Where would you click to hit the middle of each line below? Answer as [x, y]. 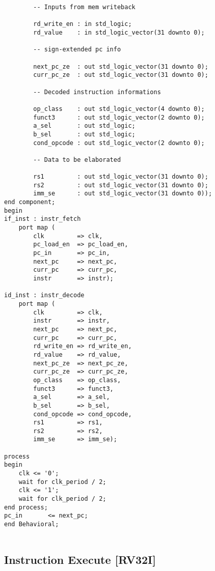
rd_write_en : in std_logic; [83, 24]
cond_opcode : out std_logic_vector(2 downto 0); [119, 143]
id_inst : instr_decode [44, 295]
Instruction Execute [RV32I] [80, 559]
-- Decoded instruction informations [97, 92]
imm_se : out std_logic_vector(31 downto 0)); [123, 194]
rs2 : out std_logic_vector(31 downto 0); [121, 185]
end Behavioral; [32, 524]
